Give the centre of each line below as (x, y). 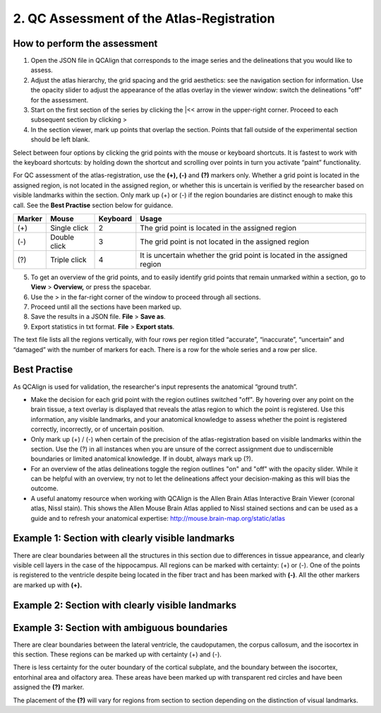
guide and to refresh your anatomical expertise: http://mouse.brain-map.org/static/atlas (158, 518)
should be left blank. (60, 140)
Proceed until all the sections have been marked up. (106, 307)
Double (62, 237)
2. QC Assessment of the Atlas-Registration (144, 18)
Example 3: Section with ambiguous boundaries (121, 628)
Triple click (68, 259)
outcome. (44, 488)
